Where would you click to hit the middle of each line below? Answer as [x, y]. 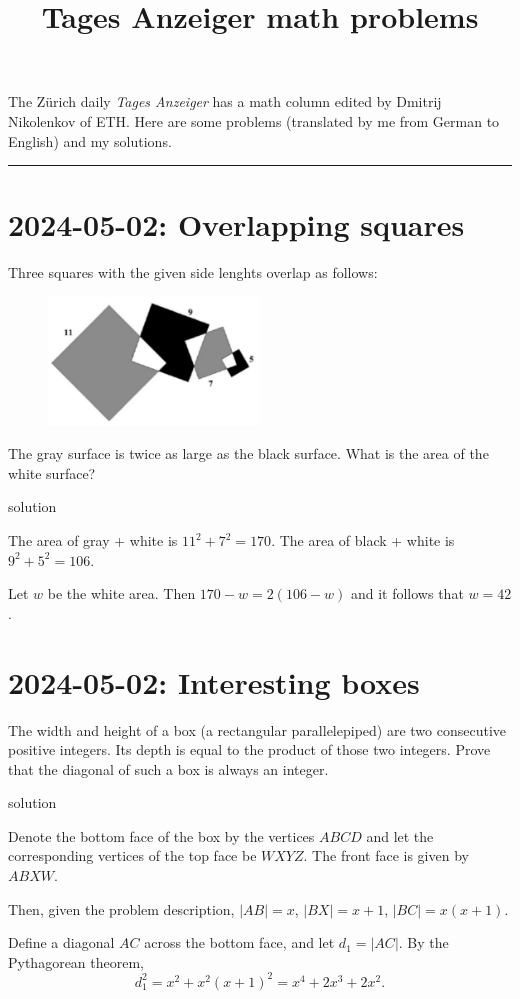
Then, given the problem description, [121, 908]
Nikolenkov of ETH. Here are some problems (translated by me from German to [254, 120]
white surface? [52, 472]
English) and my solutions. [90, 140]
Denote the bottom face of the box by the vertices [161, 835]
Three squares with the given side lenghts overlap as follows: [193, 272]
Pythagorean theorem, [76, 961]
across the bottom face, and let [239, 942]
